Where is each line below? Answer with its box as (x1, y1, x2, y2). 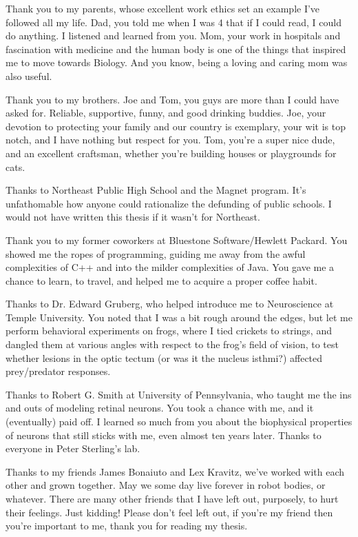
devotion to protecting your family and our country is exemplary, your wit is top (6, 119, 346, 133)
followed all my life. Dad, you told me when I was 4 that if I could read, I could (6, 14, 341, 29)
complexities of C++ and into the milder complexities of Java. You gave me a (6, 260, 335, 274)
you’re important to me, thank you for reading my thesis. (6, 518, 248, 533)
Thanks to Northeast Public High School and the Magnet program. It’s (6, 183, 306, 197)
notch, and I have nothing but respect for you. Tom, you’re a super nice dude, (6, 132, 335, 147)
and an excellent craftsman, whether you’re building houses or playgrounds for (6, 145, 337, 160)
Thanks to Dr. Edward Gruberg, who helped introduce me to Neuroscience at (6, 296, 334, 311)
